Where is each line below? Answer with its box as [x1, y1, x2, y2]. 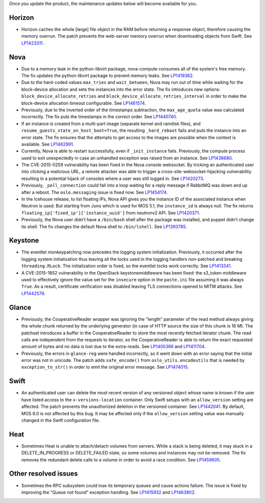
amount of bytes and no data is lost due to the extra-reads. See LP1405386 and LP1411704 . [21, 344, 206, 350]
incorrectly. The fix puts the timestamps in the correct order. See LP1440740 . [21, 114, 178, 120]
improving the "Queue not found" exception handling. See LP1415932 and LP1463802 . [21, 489, 196, 495]
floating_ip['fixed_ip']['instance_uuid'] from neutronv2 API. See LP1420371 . [21, 210, 200, 216]
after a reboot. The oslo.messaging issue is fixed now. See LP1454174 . [21, 189, 168, 195]
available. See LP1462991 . [21, 141, 75, 147]
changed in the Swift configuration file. [21, 417, 100, 423]
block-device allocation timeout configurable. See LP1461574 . [21, 100, 146, 106]
